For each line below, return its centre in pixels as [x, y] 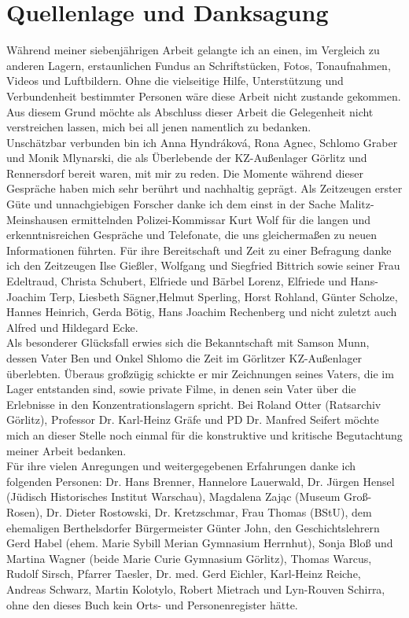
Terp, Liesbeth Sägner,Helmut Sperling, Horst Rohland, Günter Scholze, [224, 296]
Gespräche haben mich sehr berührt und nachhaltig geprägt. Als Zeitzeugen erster [204, 188]
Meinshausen [37, 219]
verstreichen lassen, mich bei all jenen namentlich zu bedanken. [159, 127]
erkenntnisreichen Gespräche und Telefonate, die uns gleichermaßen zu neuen [192, 235]
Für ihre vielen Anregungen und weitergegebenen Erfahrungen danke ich [181, 466]
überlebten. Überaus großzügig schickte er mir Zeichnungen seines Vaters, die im [200, 373]
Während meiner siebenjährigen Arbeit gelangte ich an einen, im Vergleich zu [193, 50]
